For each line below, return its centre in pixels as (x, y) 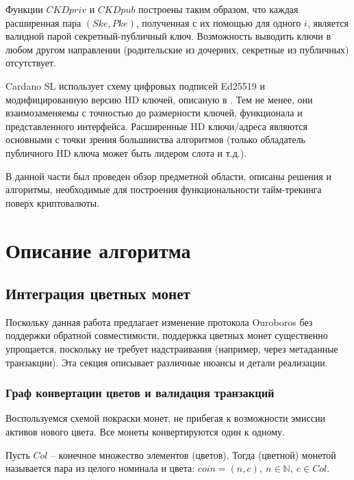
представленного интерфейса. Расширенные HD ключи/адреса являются (157, 126)
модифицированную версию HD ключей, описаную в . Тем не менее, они (159, 99)
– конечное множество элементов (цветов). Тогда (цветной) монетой (193, 454)
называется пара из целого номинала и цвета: (100, 468)
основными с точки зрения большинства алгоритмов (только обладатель (155, 139)
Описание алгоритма (98, 250)
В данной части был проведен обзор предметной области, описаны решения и (168, 176)
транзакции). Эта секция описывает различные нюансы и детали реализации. (167, 362)
